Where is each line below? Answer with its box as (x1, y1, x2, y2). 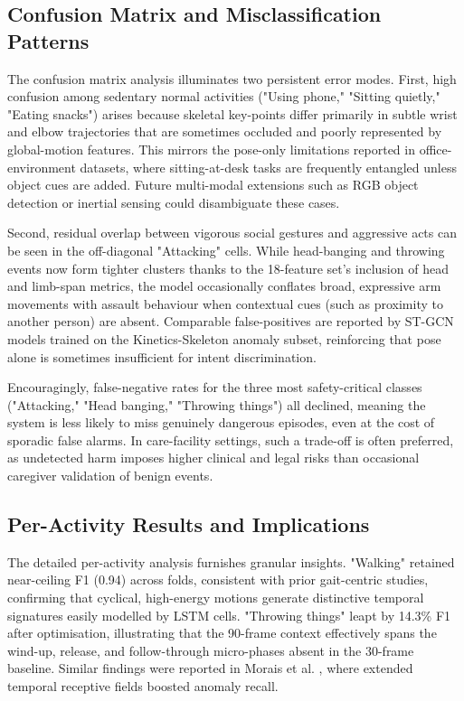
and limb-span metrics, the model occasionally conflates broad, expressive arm (7, 276, 441, 295)
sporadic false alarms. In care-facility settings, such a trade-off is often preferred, (7, 430, 454, 449)
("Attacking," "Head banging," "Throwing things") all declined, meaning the (7, 395, 426, 414)
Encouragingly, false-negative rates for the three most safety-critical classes (7, 378, 422, 397)
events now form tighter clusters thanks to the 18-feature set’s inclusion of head (7, 258, 449, 277)
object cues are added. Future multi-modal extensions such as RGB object (7, 175, 419, 194)
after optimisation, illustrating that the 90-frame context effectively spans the (7, 623, 437, 642)
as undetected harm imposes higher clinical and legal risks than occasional (7, 448, 420, 467)
